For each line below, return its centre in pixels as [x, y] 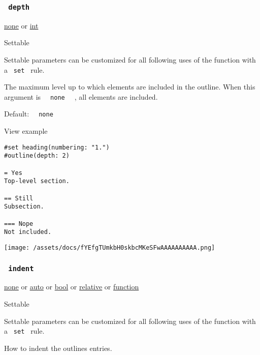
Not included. [28, 232]
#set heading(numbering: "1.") [57, 147]
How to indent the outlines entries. [58, 348]
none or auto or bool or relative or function [72, 287]
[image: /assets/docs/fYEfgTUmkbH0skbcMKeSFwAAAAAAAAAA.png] [110, 247]
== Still [19, 198]
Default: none [29, 114]
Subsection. [24, 207]
